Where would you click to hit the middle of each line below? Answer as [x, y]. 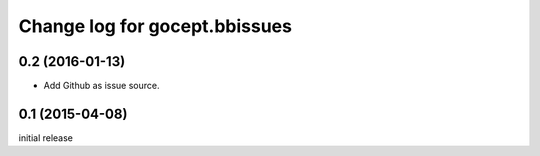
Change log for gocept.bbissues [155, 26]
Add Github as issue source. [101, 86]
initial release [46, 137]
